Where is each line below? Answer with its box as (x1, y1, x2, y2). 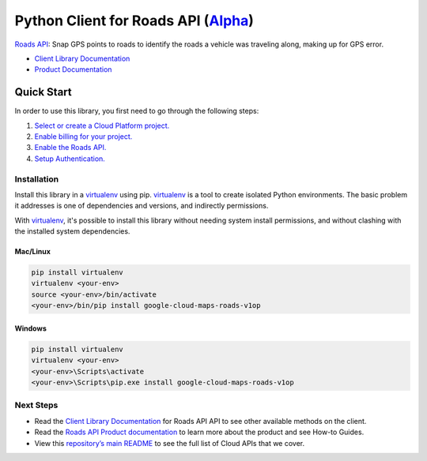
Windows (14, 324, 47, 333)
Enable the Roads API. (34, 143, 107, 152)
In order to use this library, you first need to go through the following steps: (14, 107, 259, 116)
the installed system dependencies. (14, 227, 130, 236)
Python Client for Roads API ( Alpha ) (14, 12, 255, 29)
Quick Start (14, 85, 72, 99)
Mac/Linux (14, 247, 51, 257)
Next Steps (14, 399, 59, 410)
